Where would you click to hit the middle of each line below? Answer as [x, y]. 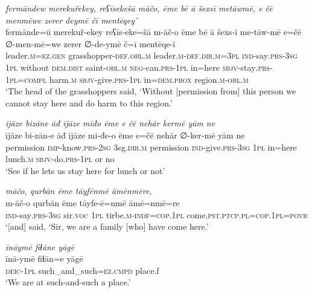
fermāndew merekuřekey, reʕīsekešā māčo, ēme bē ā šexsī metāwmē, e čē [139, 8]
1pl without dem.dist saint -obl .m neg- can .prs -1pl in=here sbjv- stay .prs [138, 67]
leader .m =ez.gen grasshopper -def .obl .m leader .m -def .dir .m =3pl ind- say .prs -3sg [151, 55]
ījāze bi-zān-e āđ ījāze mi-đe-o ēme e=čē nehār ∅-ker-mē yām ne [125, 135]
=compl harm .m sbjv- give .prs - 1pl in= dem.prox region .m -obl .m [133, 79]
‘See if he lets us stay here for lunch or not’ [85, 170]
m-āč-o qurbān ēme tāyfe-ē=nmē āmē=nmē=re [93, 202]
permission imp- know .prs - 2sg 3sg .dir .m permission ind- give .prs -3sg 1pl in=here [151, 147]
